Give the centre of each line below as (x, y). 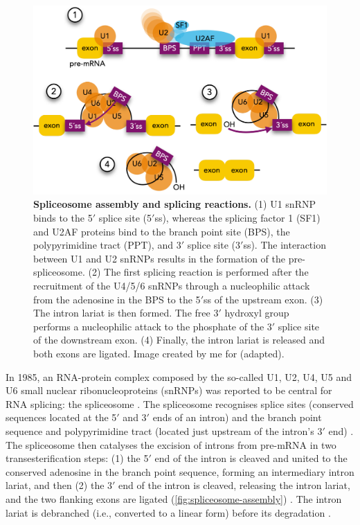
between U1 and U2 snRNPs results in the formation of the (159, 258)
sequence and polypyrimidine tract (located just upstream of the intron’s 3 (164, 430)
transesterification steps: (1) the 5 (77, 458)
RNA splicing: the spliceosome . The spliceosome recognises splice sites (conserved (180, 403)
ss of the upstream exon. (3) (263, 299)
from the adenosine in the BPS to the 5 (117, 299)
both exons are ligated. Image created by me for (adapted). (159, 353)
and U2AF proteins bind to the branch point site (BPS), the (162, 231)
